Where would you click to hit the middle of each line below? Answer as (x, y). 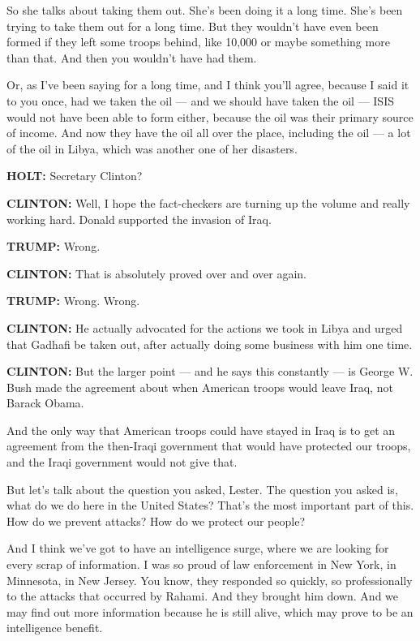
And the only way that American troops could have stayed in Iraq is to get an (201, 430)
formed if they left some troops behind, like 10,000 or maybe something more (198, 42)
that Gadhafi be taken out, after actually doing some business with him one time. (210, 344)
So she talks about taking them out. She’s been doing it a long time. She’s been (205, 10)
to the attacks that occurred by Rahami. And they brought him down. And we (203, 596)
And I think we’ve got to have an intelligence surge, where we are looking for (198, 548)
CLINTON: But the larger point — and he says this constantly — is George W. (210, 371)
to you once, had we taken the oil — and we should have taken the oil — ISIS (200, 100)
